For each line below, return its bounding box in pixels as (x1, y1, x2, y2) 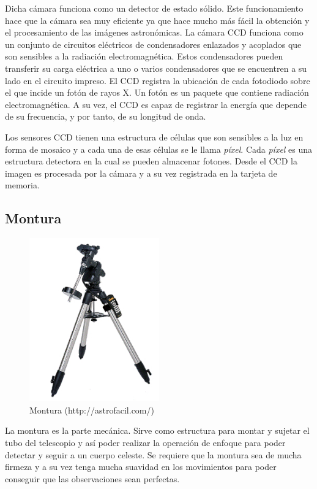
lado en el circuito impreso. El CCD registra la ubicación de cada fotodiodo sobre (5, 74, 310, 87)
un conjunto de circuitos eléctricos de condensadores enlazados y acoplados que (5, 37, 302, 50)
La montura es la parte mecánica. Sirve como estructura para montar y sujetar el (5, 424, 310, 437)
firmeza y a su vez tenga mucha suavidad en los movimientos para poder (5, 460, 277, 473)
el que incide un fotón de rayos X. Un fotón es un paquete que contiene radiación (5, 86, 309, 99)
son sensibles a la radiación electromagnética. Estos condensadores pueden (5, 50, 283, 63)
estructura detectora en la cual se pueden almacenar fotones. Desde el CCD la (5, 155, 297, 167)
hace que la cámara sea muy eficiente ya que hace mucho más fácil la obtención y (5, 13, 310, 26)
